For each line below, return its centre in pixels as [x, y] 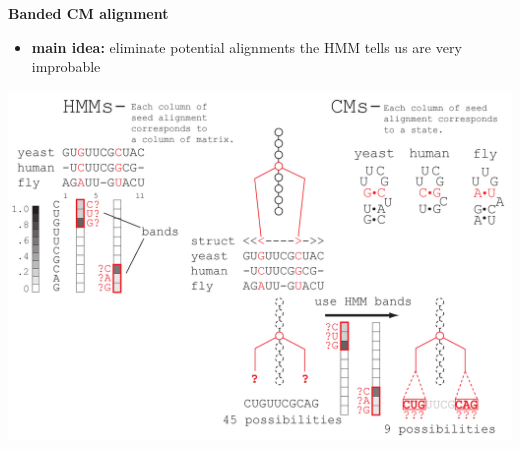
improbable [66, 66]
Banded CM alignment [88, 13]
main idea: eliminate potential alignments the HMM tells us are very [246, 46]
